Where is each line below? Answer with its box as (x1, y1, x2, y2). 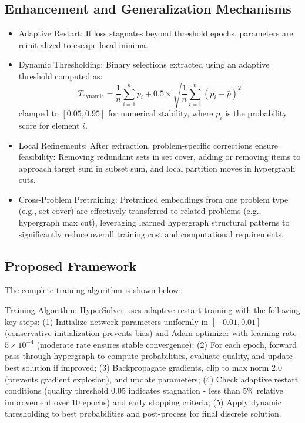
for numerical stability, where (108, 107, 213, 119)
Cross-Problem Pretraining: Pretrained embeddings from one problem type (18, 193, 289, 205)
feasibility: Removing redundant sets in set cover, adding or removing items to (18, 150, 301, 163)
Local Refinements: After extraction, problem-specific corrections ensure (18, 139, 278, 151)
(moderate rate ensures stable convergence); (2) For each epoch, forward (36, 338, 297, 350)
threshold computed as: (18, 69, 103, 82)
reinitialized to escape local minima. (18, 38, 149, 51)
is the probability (225, 107, 287, 119)
